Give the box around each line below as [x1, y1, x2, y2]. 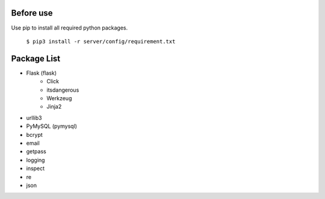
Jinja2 [46, 103, 62, 110]
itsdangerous [46, 86, 79, 93]
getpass [26, 148, 46, 155]
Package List [11, 53, 61, 63]
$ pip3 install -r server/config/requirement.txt [26, 38, 176, 45]
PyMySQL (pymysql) [26, 122, 78, 130]
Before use [11, 8, 54, 18]
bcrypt [26, 131, 43, 138]
